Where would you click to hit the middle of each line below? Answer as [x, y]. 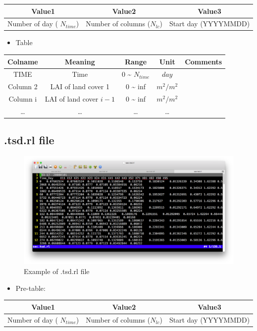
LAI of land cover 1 [80, 86]
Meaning [80, 61]
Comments [204, 61]
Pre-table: [30, 288]
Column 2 [23, 86]
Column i [23, 99]
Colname [23, 61]
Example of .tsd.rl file [57, 271]
